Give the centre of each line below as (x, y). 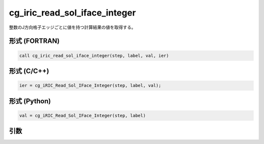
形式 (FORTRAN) (34, 41)
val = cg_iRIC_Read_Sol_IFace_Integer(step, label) (83, 115)
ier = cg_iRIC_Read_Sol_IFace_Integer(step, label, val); (90, 86)
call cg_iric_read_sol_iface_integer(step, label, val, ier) (94, 55)
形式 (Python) (30, 101)
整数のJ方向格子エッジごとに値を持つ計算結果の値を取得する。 (72, 27)
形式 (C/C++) (29, 71)
